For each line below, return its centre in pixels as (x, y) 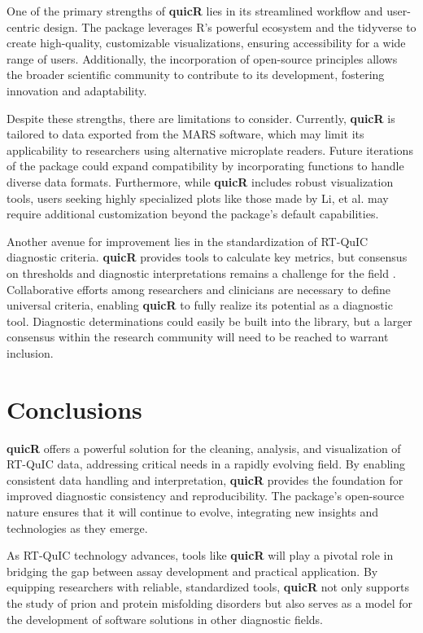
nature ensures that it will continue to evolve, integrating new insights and (192, 511)
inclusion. (30, 352)
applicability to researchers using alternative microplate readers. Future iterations (210, 149)
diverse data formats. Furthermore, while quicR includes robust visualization (200, 181)
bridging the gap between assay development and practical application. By (192, 571)
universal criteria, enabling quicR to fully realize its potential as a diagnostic (200, 305)
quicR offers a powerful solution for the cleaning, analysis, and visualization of (204, 448)
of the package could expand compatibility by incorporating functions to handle (205, 166)
